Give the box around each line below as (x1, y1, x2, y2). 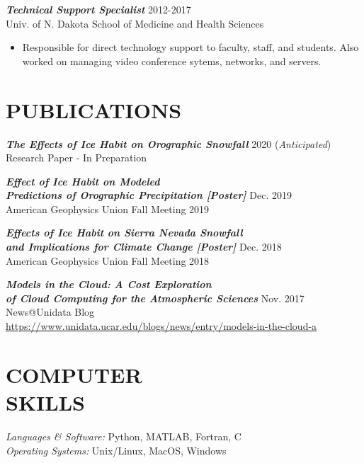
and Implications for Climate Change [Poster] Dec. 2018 (6, 239, 282, 254)
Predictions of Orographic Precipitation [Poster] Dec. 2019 (6, 188, 292, 202)
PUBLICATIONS (6, 95, 182, 124)
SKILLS (6, 388, 85, 416)
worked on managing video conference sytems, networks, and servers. (22, 53, 322, 68)
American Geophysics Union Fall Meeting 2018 (6, 253, 210, 268)
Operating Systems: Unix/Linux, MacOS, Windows (6, 442, 227, 457)
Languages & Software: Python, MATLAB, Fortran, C (6, 428, 241, 443)
